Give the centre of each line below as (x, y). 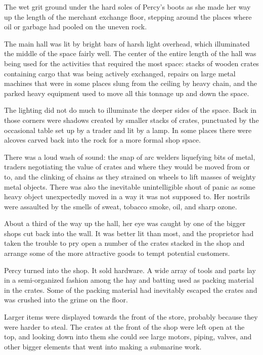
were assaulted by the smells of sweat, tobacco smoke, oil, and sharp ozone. (121, 206)
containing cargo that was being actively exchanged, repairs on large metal (120, 73)
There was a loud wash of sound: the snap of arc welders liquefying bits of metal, (130, 157)
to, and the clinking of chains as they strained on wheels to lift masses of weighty (130, 176)
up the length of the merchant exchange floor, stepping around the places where (128, 16)
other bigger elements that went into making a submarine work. (103, 346)
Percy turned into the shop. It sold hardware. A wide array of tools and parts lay (130, 270)
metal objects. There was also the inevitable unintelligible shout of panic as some (130, 186)
